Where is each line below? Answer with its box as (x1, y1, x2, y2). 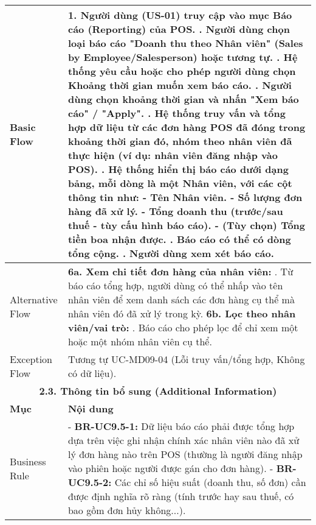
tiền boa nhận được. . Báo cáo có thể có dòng (67, 232, 291, 246)
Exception (10, 352, 53, 366)
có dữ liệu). (67, 366, 117, 380)
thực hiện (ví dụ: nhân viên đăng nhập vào (67, 148, 278, 162)
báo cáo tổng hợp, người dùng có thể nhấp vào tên (67, 278, 283, 292)
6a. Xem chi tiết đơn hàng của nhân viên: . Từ (67, 264, 294, 278)
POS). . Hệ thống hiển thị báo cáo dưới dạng (67, 162, 289, 176)
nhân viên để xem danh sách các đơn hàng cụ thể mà (67, 292, 295, 306)
